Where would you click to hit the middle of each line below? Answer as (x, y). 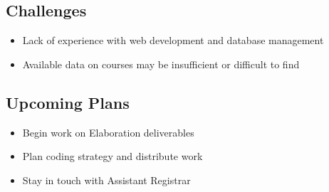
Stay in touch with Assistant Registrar (106, 180)
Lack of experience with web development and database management (173, 40)
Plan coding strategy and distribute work (113, 156)
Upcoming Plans (68, 102)
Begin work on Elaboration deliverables (108, 132)
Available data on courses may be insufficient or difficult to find (161, 64)
